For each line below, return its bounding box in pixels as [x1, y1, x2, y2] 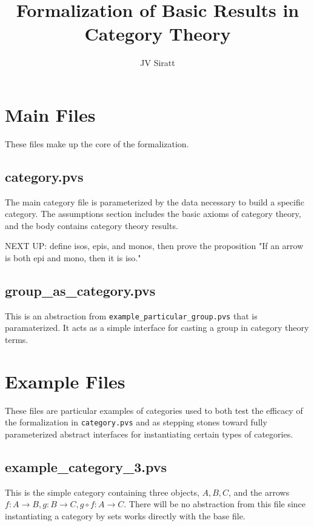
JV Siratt [140, 56, 175, 69]
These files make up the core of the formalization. [5, 137, 189, 150]
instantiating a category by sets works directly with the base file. [5, 510, 246, 522]
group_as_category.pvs [5, 281, 156, 299]
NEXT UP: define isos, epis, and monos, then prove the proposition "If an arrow [5, 239, 304, 252]
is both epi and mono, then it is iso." [5, 251, 141, 264]
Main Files [5, 102, 96, 127]
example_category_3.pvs [5, 458, 167, 476]
